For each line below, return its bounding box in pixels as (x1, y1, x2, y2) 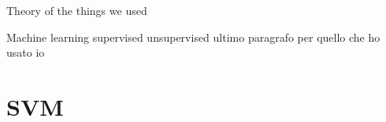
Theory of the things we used (6, 2, 147, 18)
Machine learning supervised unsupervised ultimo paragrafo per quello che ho (6, 28, 380, 45)
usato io (6, 44, 45, 61)
